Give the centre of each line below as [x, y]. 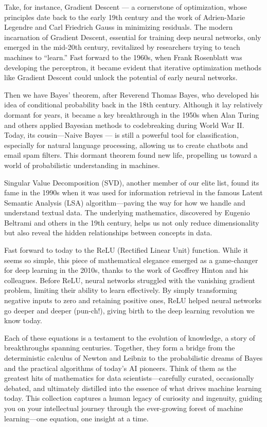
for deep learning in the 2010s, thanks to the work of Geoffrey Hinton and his [126, 270]
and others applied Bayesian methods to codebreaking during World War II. [124, 125]
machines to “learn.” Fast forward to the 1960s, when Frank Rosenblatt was [123, 57]
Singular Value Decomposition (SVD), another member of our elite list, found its [132, 182]
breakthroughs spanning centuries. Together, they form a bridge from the [120, 348]
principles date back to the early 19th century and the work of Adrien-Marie [125, 17]
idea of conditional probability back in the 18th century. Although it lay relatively [133, 105]
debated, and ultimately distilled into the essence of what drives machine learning [133, 388]
